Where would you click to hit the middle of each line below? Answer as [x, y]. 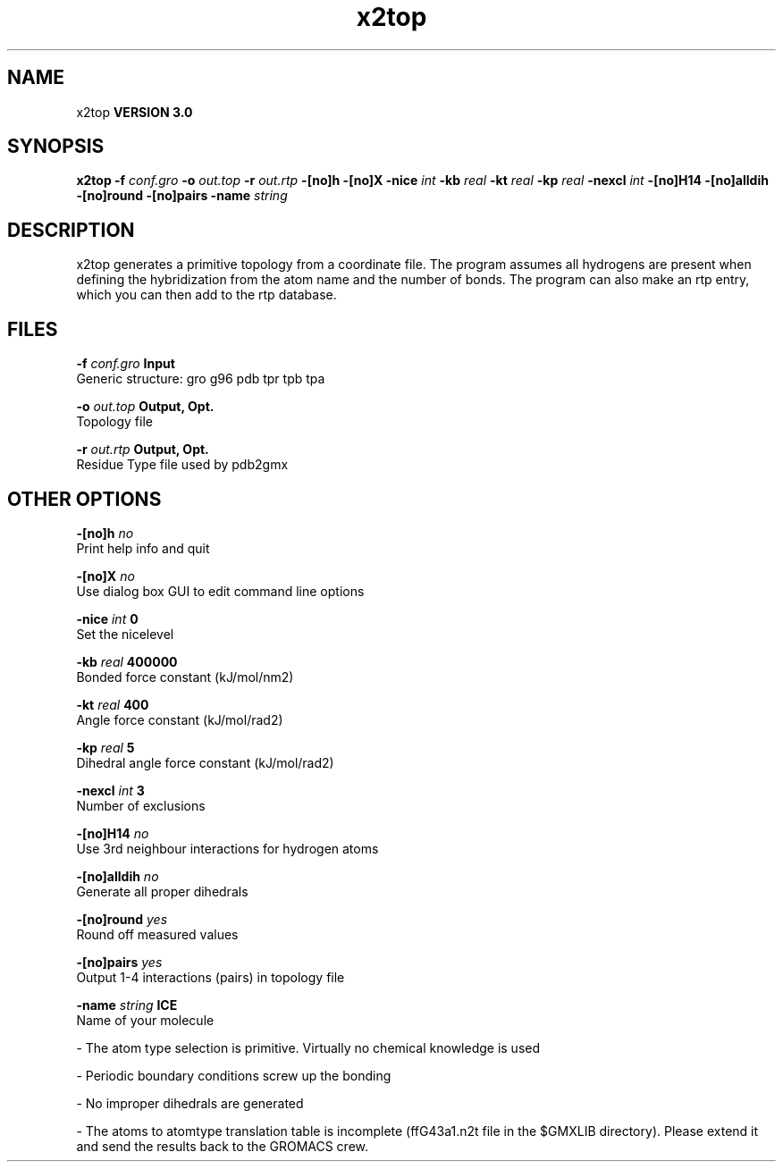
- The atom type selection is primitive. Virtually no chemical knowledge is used [308, 1047]
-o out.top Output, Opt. [145, 407]
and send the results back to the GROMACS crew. [223, 1146]
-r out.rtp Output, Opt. [143, 450]
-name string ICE [127, 1005]
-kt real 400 [113, 704]
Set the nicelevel [125, 634]
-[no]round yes [122, 919]
